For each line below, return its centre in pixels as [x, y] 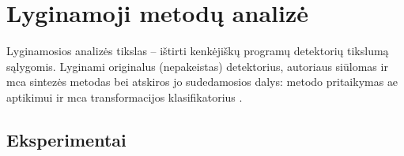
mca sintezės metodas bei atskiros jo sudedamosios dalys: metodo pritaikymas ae [202, 82]
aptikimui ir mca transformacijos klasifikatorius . [125, 97]
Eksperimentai [66, 139]
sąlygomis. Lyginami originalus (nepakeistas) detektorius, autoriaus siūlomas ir [197, 66]
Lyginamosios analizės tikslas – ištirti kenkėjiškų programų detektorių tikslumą [198, 51]
